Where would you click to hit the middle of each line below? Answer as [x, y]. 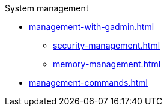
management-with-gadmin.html [92, 27]
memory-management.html [107, 64]
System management [47, 8]
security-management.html [107, 45]
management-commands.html [89, 82]
